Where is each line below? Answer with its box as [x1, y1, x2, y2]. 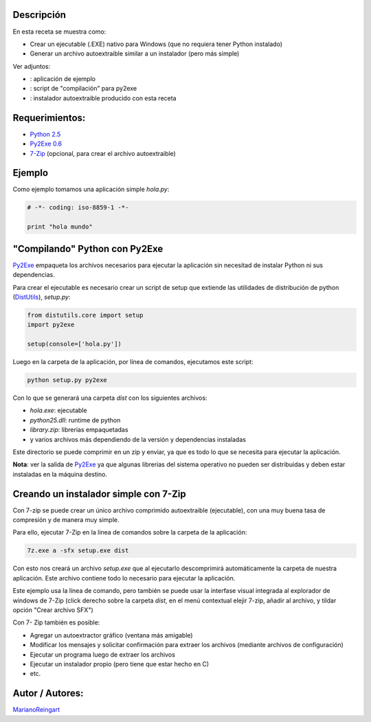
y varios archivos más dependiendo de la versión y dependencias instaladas [30, 435, 247, 443]
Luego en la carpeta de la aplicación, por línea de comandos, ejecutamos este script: [12, 358, 254, 366]
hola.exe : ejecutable [30, 406, 87, 415]
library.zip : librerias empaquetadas [30, 426, 128, 434]
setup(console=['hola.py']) [27, 340, 122, 348]
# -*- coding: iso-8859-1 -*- [27, 203, 129, 212]
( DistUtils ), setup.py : [12, 293, 71, 301]
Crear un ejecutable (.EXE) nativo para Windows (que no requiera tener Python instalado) [30, 40, 283, 48]
